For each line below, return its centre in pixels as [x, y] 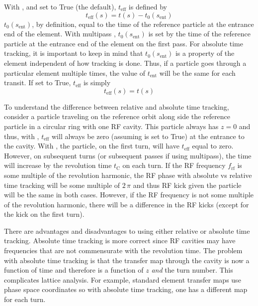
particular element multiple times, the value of [75, 73]
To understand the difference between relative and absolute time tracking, [117, 106]
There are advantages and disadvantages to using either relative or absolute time [127, 230]
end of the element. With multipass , [60, 34]
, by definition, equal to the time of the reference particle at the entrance [143, 24]
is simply [97, 82]
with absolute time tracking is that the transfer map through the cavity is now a [127, 260]
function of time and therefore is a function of [74, 270]
